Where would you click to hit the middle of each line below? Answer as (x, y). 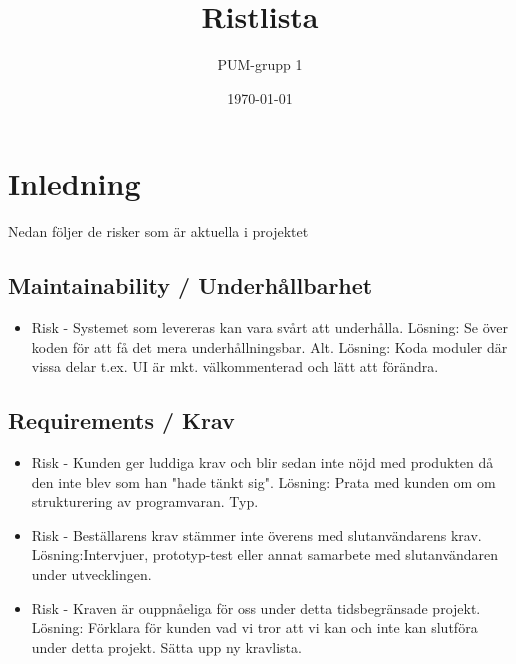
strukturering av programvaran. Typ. (145, 501)
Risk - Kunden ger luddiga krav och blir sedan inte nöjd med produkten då (262, 462)
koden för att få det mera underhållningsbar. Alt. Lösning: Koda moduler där (269, 346)
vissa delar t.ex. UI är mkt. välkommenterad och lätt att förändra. (235, 366)
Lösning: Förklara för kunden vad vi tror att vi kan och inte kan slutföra (254, 627)
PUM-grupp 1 (260, 64)
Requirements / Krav (121, 420)
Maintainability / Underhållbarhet (190, 285)
